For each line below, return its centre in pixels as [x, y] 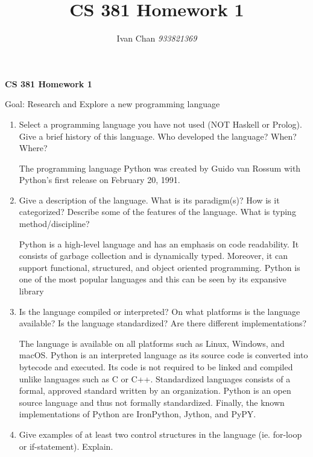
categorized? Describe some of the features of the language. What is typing [157, 212]
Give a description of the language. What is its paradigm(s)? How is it [149, 200]
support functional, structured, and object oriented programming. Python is [160, 267]
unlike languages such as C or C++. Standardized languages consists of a [155, 378]
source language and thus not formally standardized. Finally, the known [152, 402]
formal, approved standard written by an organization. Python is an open [155, 390]
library [31, 291]
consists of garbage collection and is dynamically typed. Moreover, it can [153, 256]
